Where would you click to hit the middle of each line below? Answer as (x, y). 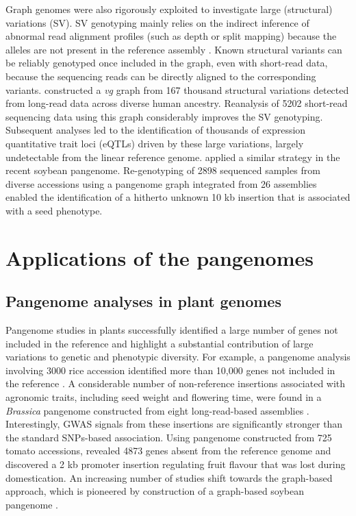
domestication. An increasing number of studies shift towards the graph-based (169, 477)
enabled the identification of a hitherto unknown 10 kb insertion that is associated (178, 197)
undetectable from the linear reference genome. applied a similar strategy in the (173, 157)
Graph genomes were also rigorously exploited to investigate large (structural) (169, 9)
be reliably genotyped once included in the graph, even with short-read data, (167, 63)
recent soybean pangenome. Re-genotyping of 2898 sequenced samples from (163, 170)
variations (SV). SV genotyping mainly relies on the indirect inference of (157, 22)
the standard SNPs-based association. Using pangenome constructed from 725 (169, 437)
